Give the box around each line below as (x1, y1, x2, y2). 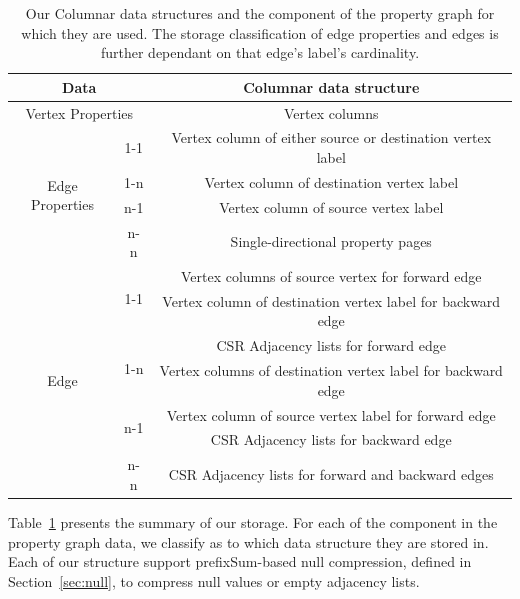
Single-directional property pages (230, 231, 432, 252)
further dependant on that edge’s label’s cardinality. (100, 42, 420, 63)
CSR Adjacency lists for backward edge (210, 429, 452, 450)
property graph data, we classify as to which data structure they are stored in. (8, 531, 489, 552)
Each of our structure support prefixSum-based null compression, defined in (8, 551, 472, 572)
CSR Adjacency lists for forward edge (216, 335, 446, 356)
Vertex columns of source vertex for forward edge (180, 266, 482, 287)
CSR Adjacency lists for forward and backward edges (168, 464, 494, 485)
